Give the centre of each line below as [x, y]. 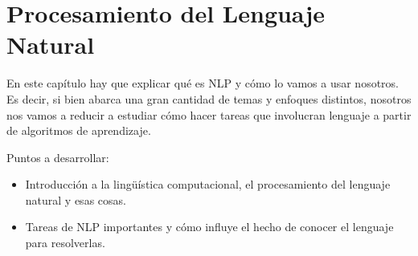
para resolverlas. [65, 243]
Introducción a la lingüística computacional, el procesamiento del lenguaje [208, 184]
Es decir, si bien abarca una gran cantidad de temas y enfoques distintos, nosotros [209, 98]
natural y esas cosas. [76, 199]
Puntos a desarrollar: [58, 157]
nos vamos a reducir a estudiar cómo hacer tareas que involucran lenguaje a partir [209, 114]
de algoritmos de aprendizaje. [79, 130]
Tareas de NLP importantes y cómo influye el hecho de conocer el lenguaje [209, 227]
